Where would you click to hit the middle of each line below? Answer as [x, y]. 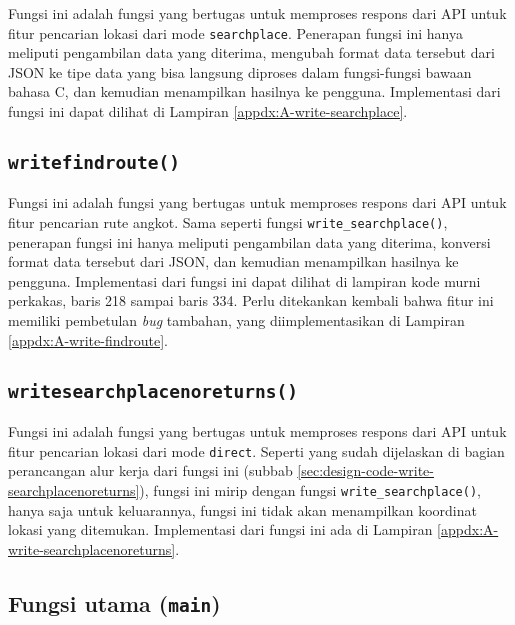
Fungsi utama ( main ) [114, 602]
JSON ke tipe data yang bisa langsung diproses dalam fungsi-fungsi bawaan [240, 71]
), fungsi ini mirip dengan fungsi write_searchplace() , [310, 489]
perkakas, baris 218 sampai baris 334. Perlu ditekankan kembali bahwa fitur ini [251, 300]
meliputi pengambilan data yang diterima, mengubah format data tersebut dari [251, 52]
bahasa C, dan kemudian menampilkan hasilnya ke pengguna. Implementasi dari [254, 91]
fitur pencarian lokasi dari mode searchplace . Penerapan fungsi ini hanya [235, 32]
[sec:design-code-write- [365, 470]
